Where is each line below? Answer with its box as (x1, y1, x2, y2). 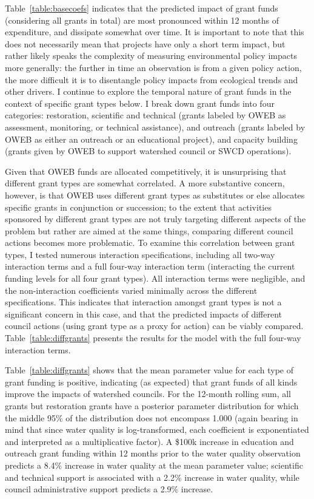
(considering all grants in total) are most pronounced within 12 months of (5, 13, 279, 26)
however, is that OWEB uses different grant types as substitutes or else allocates (5, 188, 305, 201)
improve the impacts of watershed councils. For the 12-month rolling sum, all (5, 387, 291, 400)
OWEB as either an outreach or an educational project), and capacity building (5, 132, 298, 145)
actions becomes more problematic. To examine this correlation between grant (5, 236, 295, 249)
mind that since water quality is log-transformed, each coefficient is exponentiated (5, 423, 309, 436)
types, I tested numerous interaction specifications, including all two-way (5, 248, 275, 260)
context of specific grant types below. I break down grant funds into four (5, 97, 275, 109)
